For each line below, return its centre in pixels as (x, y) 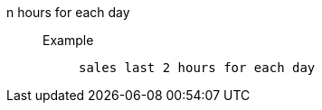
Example (68, 40)
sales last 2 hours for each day (197, 68)
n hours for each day (68, 12)
